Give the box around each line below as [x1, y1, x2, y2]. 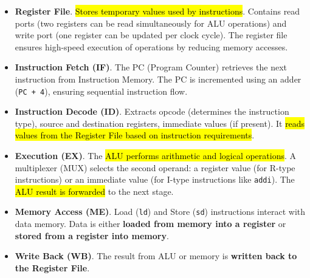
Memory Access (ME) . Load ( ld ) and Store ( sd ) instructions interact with [15, 205, 306, 218]
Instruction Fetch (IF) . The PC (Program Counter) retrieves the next [15, 61, 288, 73]
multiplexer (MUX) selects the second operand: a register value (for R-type [15, 161, 295, 174]
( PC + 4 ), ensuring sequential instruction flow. [15, 84, 188, 97]
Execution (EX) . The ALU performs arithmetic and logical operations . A [15, 149, 297, 161]
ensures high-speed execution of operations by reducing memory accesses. [15, 40, 288, 53]
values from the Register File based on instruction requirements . [15, 129, 255, 141]
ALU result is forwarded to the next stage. [15, 185, 174, 197]
